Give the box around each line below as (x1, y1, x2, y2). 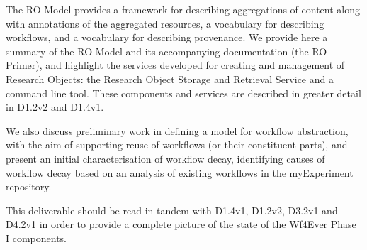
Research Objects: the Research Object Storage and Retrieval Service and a (6, 71, 334, 86)
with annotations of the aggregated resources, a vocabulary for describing (6, 16, 324, 31)
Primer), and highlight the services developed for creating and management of (6, 58, 345, 72)
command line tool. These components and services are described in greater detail (6, 85, 361, 100)
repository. (6, 179, 52, 194)
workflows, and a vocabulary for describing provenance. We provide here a (6, 30, 328, 45)
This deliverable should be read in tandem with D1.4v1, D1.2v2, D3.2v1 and (6, 202, 338, 217)
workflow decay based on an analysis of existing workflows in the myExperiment (6, 165, 354, 180)
